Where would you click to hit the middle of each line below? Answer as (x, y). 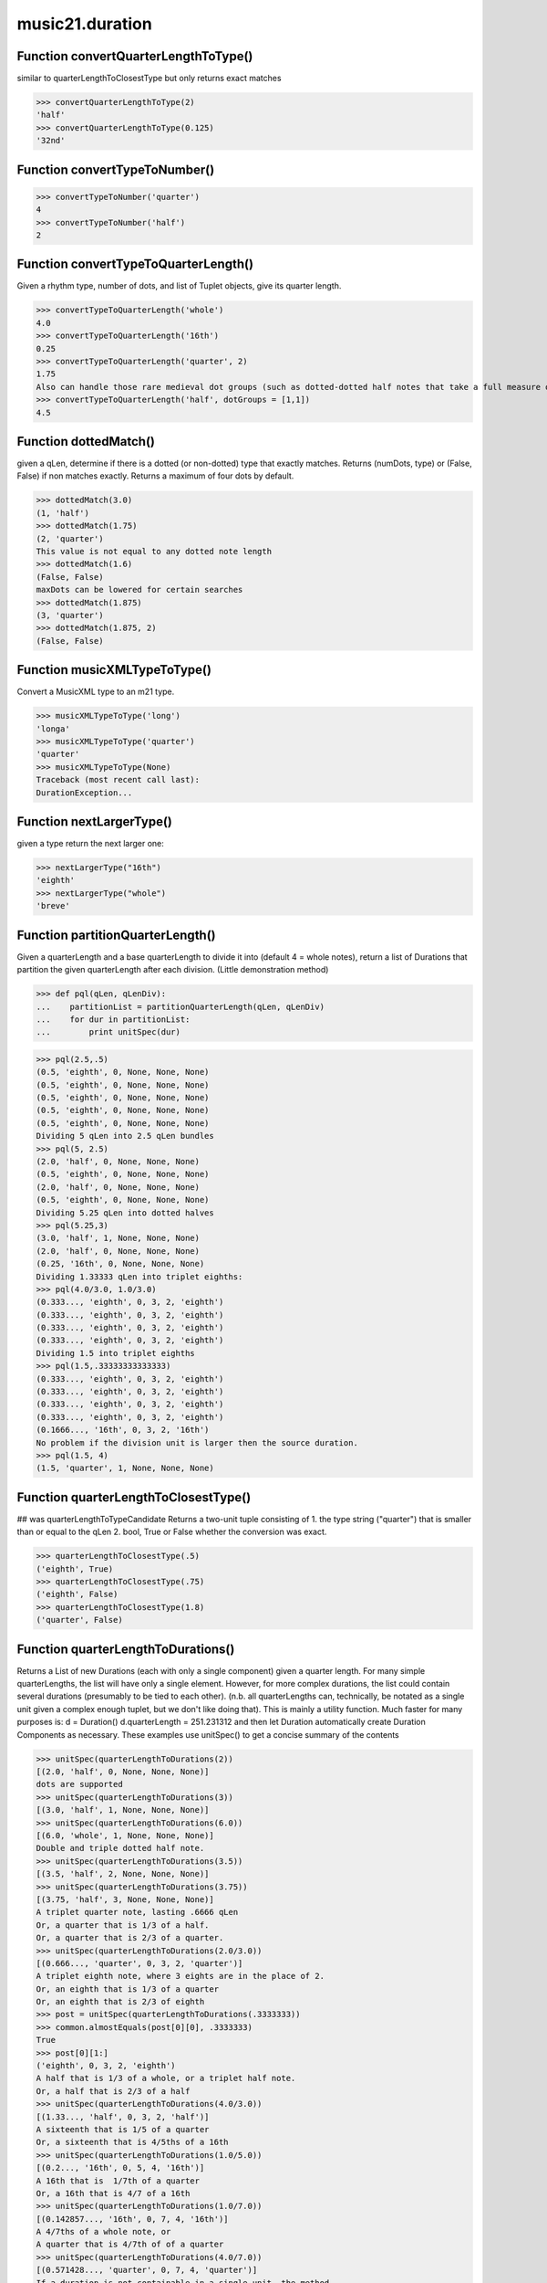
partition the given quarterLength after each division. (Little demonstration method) (173, 970)
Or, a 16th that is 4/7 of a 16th (113, 2193)
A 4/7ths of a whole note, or (103, 2232)
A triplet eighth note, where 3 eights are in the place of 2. (181, 1976)
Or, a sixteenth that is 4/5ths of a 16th (132, 2142)
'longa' (53, 729)
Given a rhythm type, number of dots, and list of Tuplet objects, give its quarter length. (179, 286)
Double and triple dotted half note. (120, 1848)
